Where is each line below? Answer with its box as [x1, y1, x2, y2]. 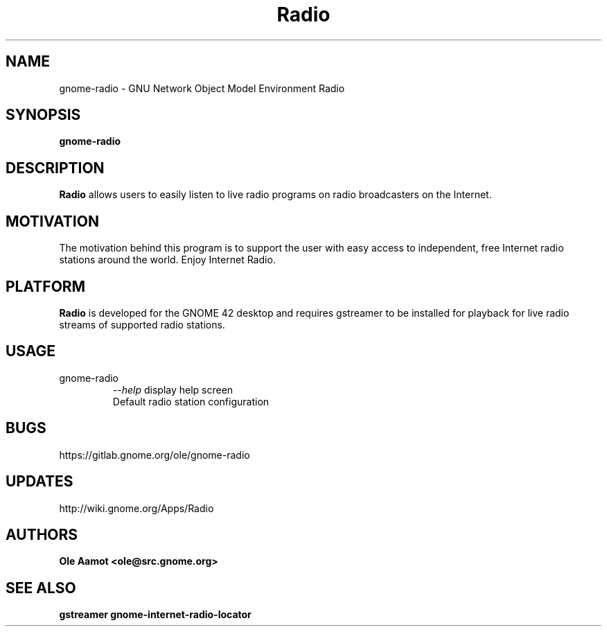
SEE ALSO [6, 579, 76, 597]
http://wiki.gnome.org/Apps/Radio [59, 502, 214, 514]
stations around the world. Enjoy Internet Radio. [59, 254, 276, 266]
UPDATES [6, 473, 73, 491]
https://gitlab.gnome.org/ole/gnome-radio [59, 448, 250, 461]
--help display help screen [112, 383, 234, 396]
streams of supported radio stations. [59, 318, 225, 331]
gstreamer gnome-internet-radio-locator [59, 608, 252, 621]
